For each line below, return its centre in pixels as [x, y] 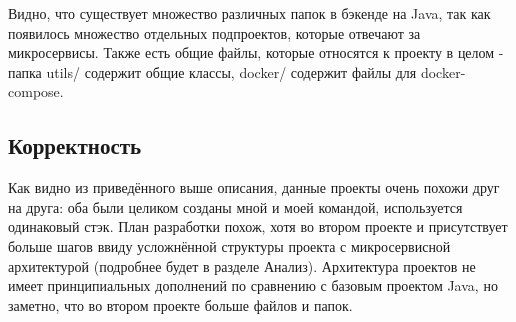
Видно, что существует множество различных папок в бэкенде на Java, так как [249, 13]
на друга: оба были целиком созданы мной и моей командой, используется [235, 206]
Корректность [75, 145]
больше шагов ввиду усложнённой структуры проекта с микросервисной [229, 245]
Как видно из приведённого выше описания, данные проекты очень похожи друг [254, 187]
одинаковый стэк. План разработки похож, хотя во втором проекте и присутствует [258, 226]
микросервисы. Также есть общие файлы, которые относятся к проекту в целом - [256, 52]
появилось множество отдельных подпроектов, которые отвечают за [214, 32]
